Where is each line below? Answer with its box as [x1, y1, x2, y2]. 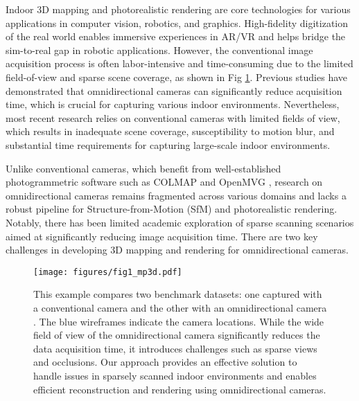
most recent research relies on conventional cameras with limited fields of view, [6, 110, 340, 125]
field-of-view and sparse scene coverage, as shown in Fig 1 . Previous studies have [6, 69, 348, 84]
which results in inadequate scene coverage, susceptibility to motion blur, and [6, 124, 335, 139]
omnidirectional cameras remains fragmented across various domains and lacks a [6, 188, 347, 202]
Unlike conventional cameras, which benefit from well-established [6, 161, 281, 175]
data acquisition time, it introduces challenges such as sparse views [33, 341, 317, 355]
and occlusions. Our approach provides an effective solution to [33, 355, 297, 369]
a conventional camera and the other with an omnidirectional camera [33, 300, 327, 314]
